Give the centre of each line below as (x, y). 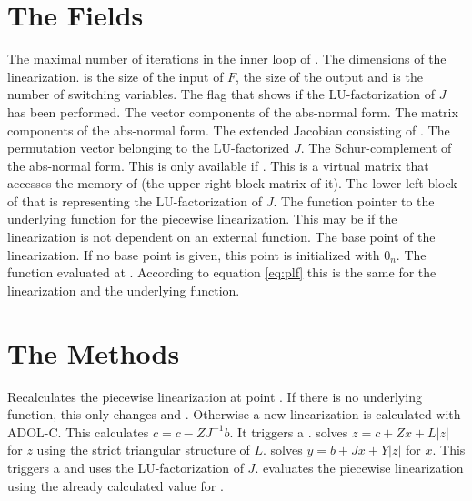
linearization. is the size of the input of (115, 76)
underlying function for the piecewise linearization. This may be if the (202, 219)
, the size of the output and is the (329, 76)
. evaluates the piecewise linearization (359, 467)
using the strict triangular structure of (143, 450)
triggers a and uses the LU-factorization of (126, 467)
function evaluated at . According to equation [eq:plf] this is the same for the (222, 272)
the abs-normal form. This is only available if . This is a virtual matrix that (218, 165)
